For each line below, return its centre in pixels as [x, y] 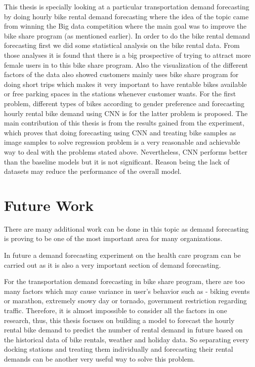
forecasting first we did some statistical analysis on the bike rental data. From [122, 45]
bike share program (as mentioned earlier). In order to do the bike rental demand [127, 35]
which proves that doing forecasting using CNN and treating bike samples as [120, 132]
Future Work [49, 205]
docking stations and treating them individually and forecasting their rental [119, 349]
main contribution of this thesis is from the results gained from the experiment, [124, 123]
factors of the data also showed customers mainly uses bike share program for [121, 74]
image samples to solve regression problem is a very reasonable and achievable [122, 142]
